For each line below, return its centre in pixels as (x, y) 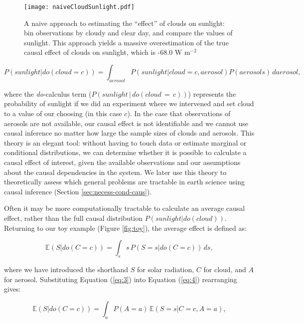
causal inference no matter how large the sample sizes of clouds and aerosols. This (129, 133)
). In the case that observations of (179, 113)
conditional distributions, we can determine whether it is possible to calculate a (125, 152)
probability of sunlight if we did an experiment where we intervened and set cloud (129, 103)
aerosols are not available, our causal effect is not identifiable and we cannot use (126, 123)
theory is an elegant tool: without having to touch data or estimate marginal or (125, 142)
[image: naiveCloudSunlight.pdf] (79, 7)
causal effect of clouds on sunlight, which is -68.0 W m (107, 52)
